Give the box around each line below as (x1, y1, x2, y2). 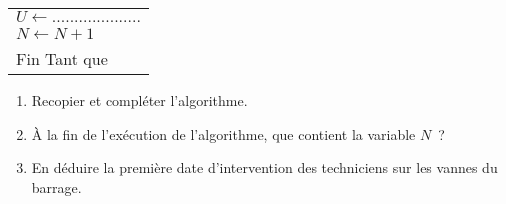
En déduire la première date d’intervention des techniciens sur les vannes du (31, 157, 498, 178)
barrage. (31, 176, 82, 197)
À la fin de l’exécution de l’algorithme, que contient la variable (31, 123, 416, 144)
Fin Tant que (16, 47, 108, 70)
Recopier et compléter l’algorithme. (31, 90, 248, 110)
